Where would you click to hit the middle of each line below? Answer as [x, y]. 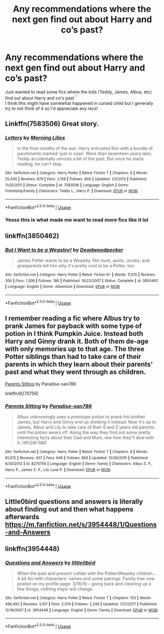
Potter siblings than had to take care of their [73, 357]
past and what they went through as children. [76, 372]
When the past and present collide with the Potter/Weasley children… [87, 573]
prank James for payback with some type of [73, 326]
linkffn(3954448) [32, 548]
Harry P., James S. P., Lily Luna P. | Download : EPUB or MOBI [58, 470]
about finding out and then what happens [69, 509]
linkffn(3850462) [32, 236]
